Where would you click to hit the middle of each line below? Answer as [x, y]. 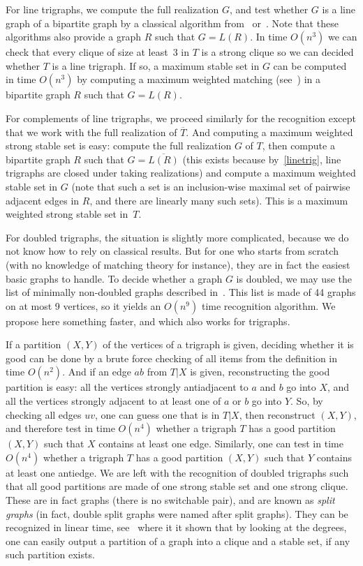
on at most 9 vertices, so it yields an [83, 305]
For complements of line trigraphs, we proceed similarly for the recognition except [181, 118]
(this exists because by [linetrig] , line [262, 159]
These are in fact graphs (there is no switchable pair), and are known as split [170, 500]
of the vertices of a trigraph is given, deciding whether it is [228, 344]
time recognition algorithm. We [268, 305]
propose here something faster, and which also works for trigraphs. [148, 321]
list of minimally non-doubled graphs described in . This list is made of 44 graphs [181, 292]
